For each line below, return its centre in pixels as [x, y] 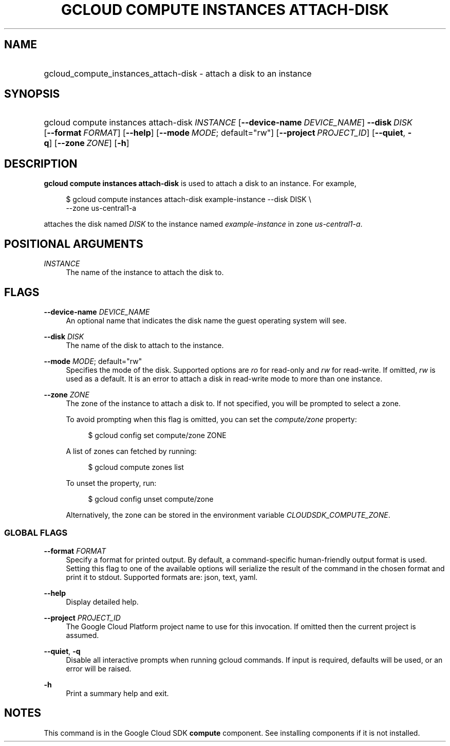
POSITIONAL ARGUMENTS [74, 244]
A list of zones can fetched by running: [131, 451]
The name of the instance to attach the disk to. [145, 272]
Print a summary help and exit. [117, 693]
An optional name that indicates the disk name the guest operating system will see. [206, 320]
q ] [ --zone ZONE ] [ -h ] [87, 143]
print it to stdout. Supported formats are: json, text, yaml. [162, 577]
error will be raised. [99, 668]
